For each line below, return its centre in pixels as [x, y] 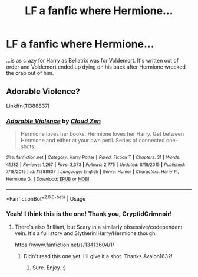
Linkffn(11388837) [28, 106]
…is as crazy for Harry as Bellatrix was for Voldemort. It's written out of [92, 60]
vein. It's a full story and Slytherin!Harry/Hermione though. [86, 233]
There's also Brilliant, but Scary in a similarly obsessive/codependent [98, 227]
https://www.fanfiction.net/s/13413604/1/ [65, 245]
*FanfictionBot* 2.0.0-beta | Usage [46, 198]
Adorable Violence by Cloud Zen [54, 121]
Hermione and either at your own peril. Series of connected [93, 141]
